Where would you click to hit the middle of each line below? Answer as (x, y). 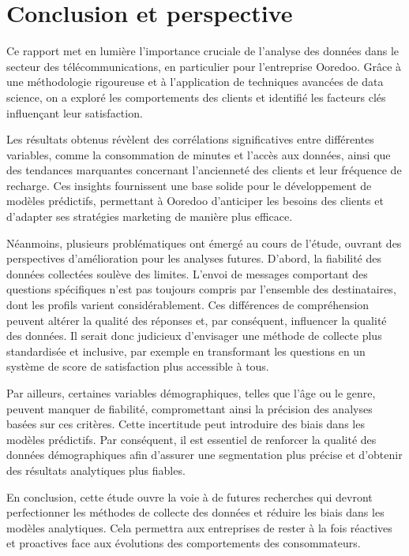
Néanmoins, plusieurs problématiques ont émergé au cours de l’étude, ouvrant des (204, 243)
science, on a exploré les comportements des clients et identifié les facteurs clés (196, 97)
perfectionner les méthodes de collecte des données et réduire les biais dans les (195, 512)
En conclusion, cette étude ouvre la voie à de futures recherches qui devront (189, 496)
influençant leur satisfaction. (75, 112)
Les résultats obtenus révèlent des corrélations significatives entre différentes (190, 139)
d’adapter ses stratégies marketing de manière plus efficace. (150, 216)
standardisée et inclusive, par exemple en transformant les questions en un (186, 351)
